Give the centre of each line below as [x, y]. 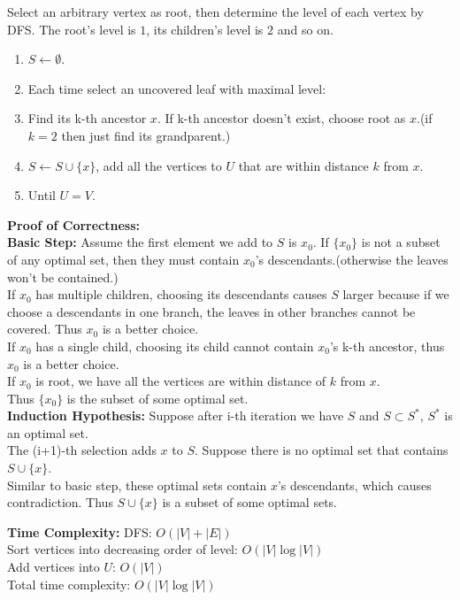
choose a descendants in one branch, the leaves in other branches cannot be [211, 311]
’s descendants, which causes [354, 485]
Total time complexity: [69, 584]
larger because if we [396, 294]
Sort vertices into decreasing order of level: [123, 549]
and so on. [305, 29]
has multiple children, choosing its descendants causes [181, 294]
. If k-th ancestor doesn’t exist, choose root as [281, 118]
